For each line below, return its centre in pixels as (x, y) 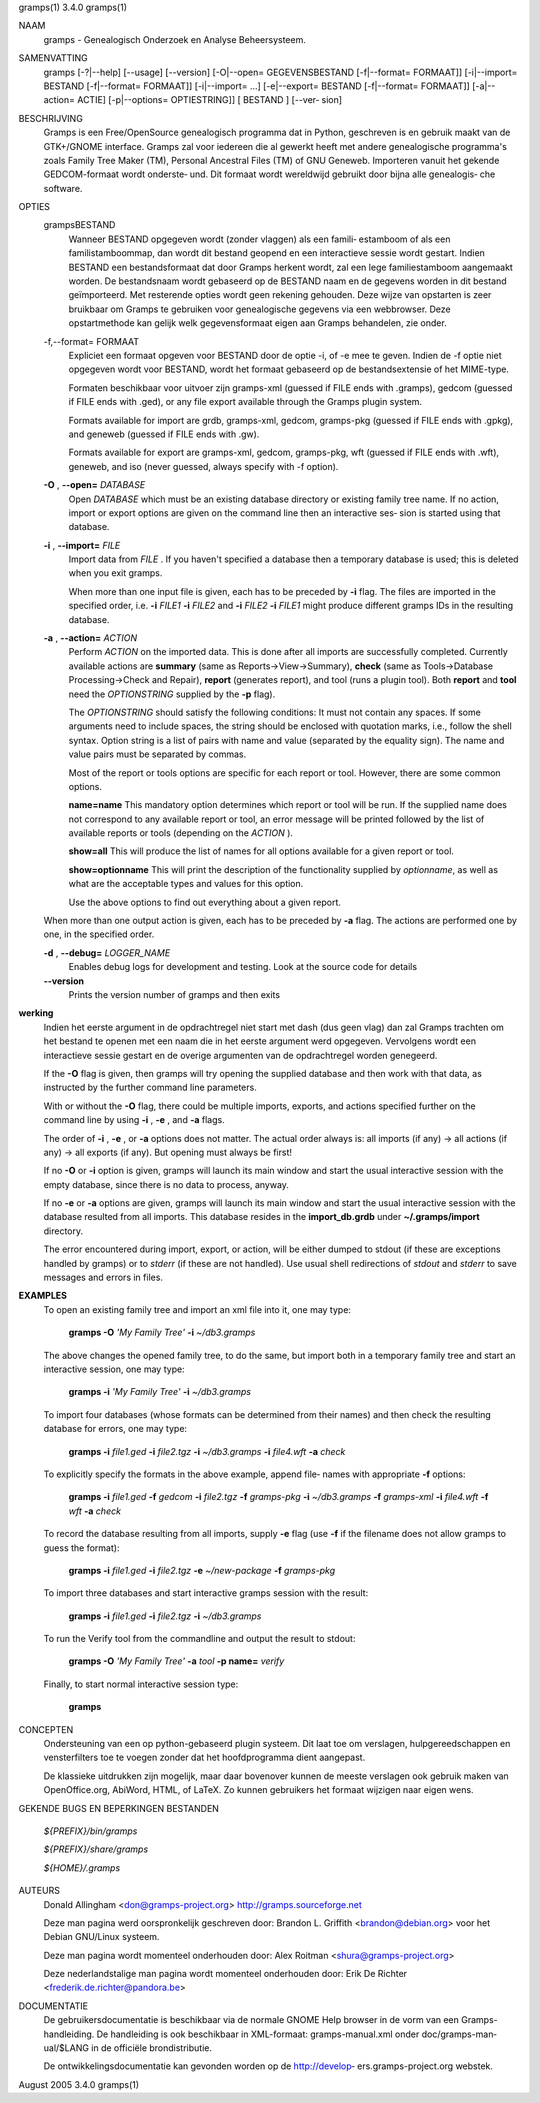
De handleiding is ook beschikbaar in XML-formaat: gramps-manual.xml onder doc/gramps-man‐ (296, 2034)
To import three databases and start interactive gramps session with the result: (206, 1593)
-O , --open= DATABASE (94, 485)
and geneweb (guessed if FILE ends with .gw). (164, 434)
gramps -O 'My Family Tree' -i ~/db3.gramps (162, 1332)
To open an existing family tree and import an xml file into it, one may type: (197, 1309)
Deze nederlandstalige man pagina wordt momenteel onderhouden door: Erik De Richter (225, 1974)
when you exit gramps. (115, 573)
